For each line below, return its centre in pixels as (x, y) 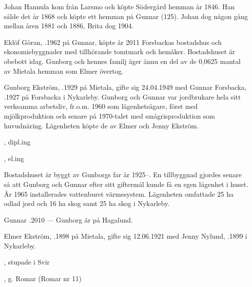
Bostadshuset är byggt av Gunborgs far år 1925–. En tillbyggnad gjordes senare (123, 174)
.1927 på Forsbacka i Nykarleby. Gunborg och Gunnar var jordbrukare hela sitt (122, 96)
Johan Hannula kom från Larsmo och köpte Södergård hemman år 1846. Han (119, 6)
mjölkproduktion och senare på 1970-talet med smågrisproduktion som (109, 115)
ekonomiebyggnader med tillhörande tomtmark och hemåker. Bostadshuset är (120, 51)
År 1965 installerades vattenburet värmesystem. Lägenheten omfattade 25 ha (119, 194)
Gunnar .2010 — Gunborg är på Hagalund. (68, 219)
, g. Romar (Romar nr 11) (43, 278)
